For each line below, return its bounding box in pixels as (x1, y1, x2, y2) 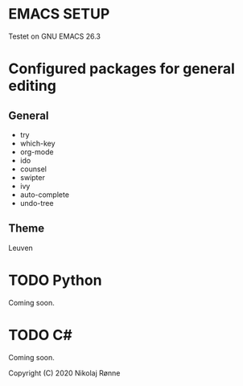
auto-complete (19, 190, 70, 199)
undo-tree (19, 198, 54, 207)
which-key (19, 138, 56, 148)
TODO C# (8, 326, 72, 344)
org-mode (19, 146, 54, 157)
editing (8, 77, 56, 95)
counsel (19, 164, 47, 174)
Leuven (8, 243, 34, 253)
